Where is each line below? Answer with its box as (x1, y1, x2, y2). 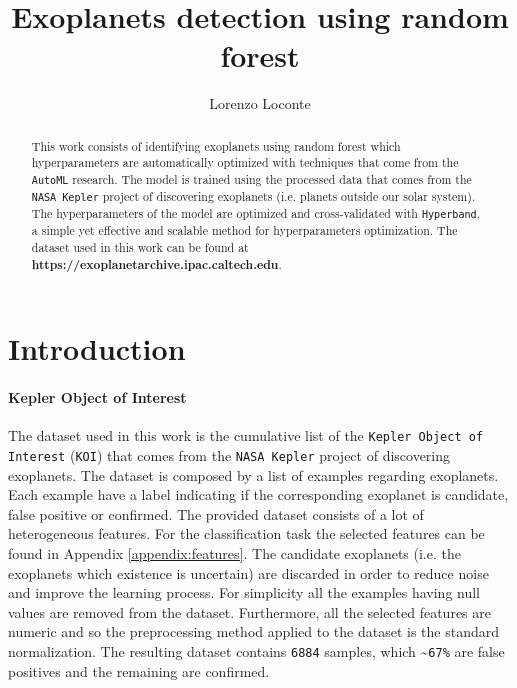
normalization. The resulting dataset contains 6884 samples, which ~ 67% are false (8, 641, 505, 662)
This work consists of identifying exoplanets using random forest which (31, 137, 401, 154)
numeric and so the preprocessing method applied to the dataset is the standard (8, 621, 500, 642)
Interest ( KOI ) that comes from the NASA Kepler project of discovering (8, 445, 451, 466)
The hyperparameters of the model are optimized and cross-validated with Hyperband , (31, 205, 480, 222)
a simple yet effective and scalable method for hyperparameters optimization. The (31, 222, 458, 239)
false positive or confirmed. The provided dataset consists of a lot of (8, 503, 424, 524)
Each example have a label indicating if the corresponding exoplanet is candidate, (8, 484, 509, 505)
